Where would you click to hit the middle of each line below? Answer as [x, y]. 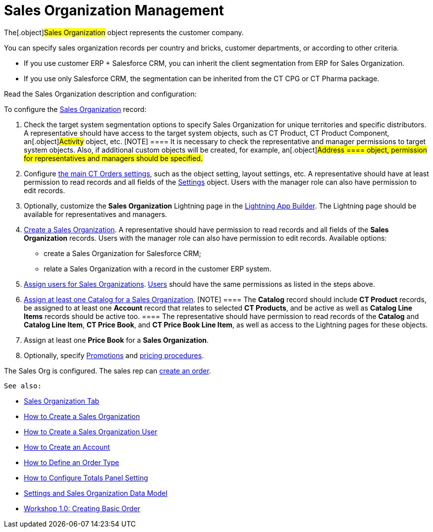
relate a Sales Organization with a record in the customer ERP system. [158, 268]
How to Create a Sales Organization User [91, 431]
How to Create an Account [67, 447]
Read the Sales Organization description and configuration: [100, 94]
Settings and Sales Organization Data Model [96, 493]
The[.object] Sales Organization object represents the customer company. [124, 32]
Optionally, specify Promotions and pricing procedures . [114, 355]
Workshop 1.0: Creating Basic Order [82, 508]
